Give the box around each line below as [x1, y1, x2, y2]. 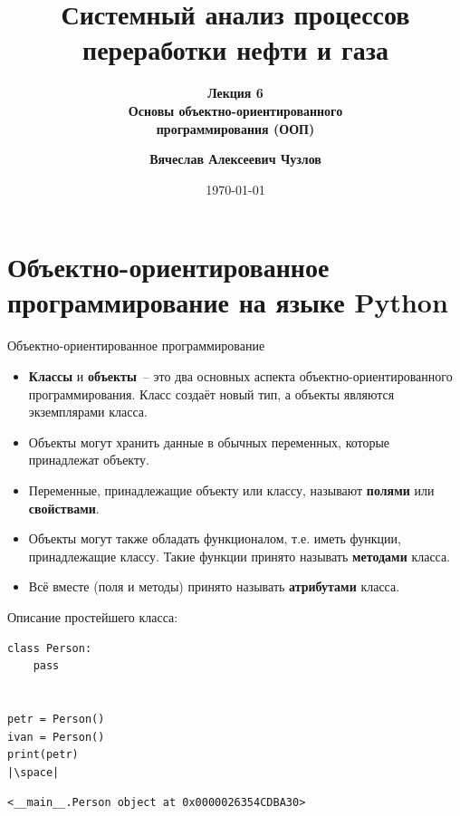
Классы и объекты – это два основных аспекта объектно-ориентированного [28, 367, 453, 385]
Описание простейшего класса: [7, 607, 178, 626]
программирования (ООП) [156, 119, 315, 138]
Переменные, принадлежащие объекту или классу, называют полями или [28, 480, 435, 499]
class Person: [7, 641, 92, 655]
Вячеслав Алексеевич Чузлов [149, 149, 321, 168]
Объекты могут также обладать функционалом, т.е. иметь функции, [28, 529, 401, 548]
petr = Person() [7, 712, 105, 725]
